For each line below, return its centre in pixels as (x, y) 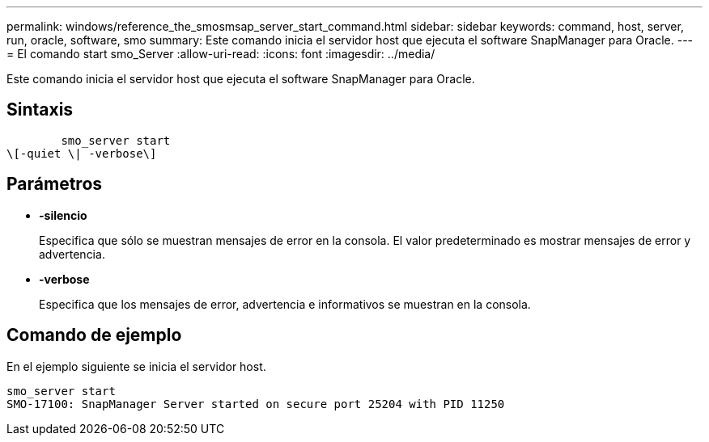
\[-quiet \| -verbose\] (82, 153)
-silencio (63, 215)
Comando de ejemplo (94, 335)
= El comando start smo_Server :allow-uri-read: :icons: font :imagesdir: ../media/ (221, 54)
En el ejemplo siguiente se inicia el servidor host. (136, 366)
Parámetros (55, 184)
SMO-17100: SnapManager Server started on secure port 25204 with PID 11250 (256, 404)
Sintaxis (40, 110)
